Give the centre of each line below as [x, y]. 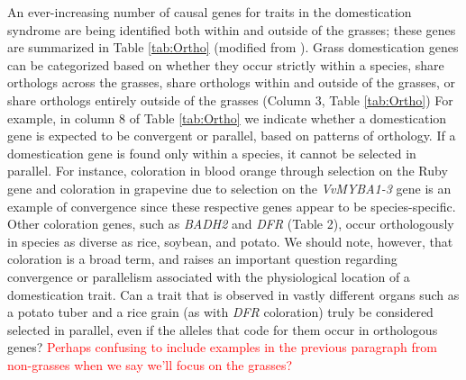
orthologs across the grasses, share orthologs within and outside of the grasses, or [231, 82]
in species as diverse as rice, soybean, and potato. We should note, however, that [230, 241]
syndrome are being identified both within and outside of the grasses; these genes [232, 29]
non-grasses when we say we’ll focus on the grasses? [150, 364]
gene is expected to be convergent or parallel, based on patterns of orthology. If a [232, 136]
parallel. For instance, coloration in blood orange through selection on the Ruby [228, 171]
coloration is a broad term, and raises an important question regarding [202, 259]
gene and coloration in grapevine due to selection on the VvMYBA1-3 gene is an [229, 188]
